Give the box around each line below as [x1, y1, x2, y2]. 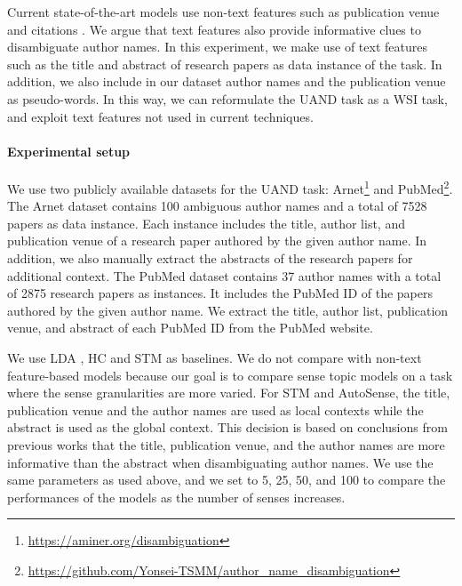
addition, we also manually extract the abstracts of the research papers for [7, 248, 413, 267]
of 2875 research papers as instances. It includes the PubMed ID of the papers [7, 284, 434, 302]
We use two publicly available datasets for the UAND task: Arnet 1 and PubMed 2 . [7, 176, 453, 197]
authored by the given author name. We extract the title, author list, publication [7, 301, 449, 319]
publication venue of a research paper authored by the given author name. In [7, 231, 427, 250]
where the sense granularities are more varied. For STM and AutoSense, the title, [7, 383, 450, 402]
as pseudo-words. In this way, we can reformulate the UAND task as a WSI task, [7, 89, 448, 108]
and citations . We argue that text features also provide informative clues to [7, 20, 421, 38]
